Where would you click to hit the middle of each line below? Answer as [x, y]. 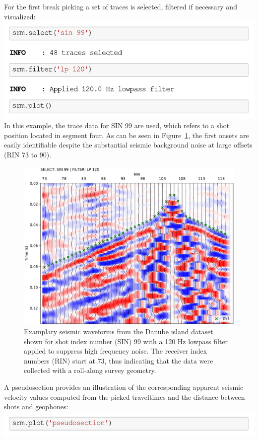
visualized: [20, 16]
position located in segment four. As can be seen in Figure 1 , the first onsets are [127, 135]
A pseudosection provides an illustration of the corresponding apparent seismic [124, 387]
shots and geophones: [36, 406]
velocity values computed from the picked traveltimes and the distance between [125, 397]
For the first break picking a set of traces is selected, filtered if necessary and [121, 6]
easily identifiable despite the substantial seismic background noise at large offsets [128, 145]
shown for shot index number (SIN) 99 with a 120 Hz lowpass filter [126, 341]
